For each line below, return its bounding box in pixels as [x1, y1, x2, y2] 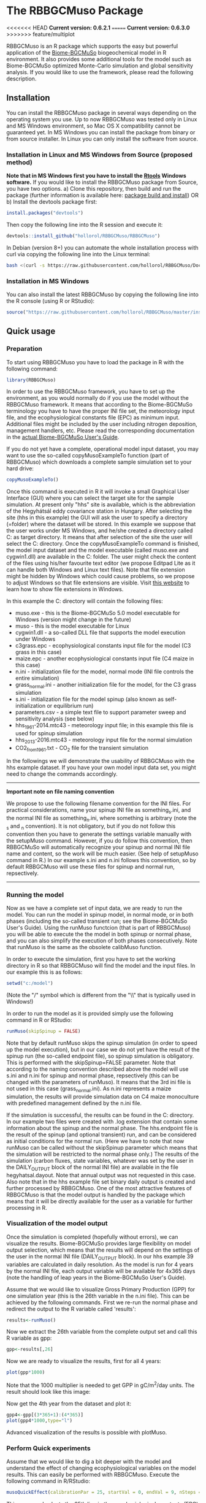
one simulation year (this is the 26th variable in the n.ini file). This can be [6, 1292, 190, 1299]
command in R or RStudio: [6, 1016, 72, 1024]
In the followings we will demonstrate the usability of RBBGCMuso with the [6, 757, 195, 765]
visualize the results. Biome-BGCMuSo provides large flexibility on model [6, 1239, 191, 1247]
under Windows [15, 635, 56, 643]
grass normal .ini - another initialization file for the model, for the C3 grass [15, 681, 197, 690]
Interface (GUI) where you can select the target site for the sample [6, 494, 174, 502]
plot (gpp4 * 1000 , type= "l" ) [6, 1417, 72, 1423]
